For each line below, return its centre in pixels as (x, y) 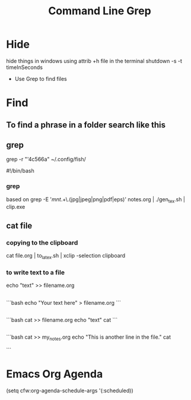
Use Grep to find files (41, 79)
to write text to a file (36, 272)
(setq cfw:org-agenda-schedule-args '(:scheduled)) (70, 390)
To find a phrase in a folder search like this (86, 125)
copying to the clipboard (42, 242)
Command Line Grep (100, 11)
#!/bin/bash (20, 171)
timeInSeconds (25, 67)
